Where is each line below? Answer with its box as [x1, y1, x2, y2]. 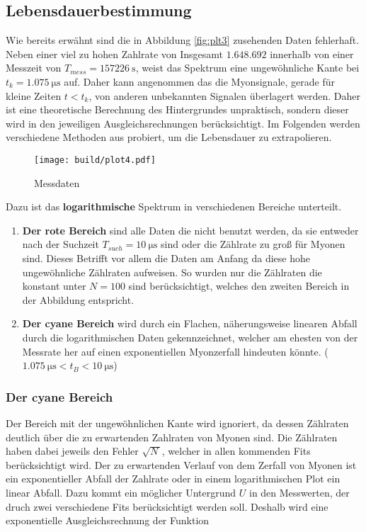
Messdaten [34, 175, 80, 190]
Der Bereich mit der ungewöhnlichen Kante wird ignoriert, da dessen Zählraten [6, 415, 349, 430]
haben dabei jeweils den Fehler [6, 443, 139, 458]
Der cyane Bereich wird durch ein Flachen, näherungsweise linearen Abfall [22, 316, 358, 331]
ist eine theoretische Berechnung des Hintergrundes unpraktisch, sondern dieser [6, 102, 349, 117]
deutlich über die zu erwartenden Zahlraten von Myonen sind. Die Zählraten [6, 429, 338, 444]
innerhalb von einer [270, 46, 354, 61]
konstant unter [22, 278, 86, 293]
